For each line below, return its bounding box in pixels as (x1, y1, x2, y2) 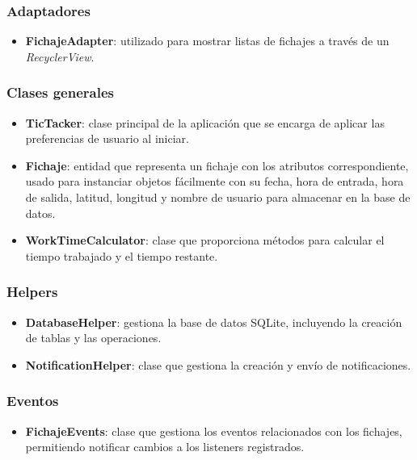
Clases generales (6, 82, 114, 102)
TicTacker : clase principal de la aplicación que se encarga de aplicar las (25, 114, 385, 131)
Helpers (6, 282, 58, 302)
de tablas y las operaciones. (25, 329, 162, 346)
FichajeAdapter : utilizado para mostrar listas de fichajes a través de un (25, 32, 390, 49)
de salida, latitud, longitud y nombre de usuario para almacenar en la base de (25, 189, 411, 205)
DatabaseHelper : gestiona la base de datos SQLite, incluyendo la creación (25, 313, 402, 330)
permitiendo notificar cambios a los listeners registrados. (25, 438, 305, 455)
